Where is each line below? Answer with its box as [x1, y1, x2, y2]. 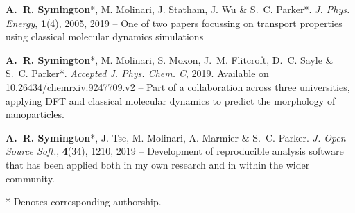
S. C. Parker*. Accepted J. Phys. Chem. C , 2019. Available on [6, 66, 269, 80]
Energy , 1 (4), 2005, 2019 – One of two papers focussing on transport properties [6, 15, 343, 30]
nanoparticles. [6, 107, 64, 121]
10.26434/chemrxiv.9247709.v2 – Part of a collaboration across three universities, [6, 79, 350, 94]
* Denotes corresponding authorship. [6, 194, 162, 209]
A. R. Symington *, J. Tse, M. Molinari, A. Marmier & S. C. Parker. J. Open [6, 130, 346, 144]
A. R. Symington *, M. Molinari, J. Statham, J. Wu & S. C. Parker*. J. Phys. [6, 2, 350, 16]
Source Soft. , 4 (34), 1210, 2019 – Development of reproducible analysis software [6, 144, 344, 158]
